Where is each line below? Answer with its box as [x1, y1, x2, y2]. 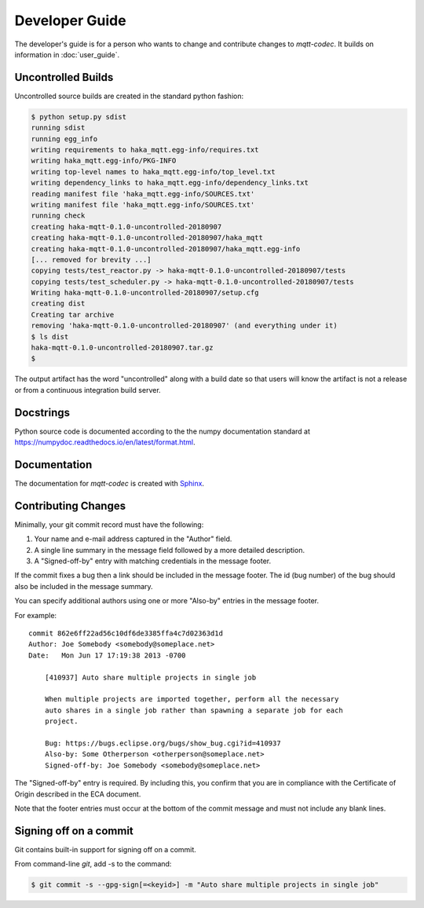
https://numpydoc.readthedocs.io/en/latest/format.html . [14, 438, 196, 447]
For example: [14, 610, 57, 620]
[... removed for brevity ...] [31, 255, 152, 264]
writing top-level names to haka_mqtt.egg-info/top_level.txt [31, 167, 276, 176]
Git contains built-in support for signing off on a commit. [14, 844, 196, 854]
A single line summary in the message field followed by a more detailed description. [34, 545, 305, 555]
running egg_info [31, 134, 98, 143]
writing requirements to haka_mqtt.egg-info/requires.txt [31, 145, 259, 154]
